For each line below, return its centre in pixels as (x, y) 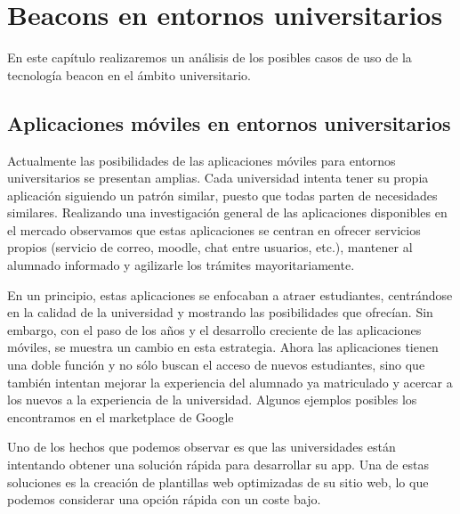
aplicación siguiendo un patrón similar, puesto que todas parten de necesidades (222, 195)
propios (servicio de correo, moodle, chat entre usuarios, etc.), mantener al (210, 247)
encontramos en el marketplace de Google (121, 416)
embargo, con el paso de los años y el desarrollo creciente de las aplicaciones (214, 329)
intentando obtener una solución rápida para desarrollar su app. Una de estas (218, 465)
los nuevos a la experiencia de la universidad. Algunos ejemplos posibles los (212, 400)
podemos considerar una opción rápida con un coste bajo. (164, 499)
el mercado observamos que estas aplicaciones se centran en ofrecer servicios (214, 229)
